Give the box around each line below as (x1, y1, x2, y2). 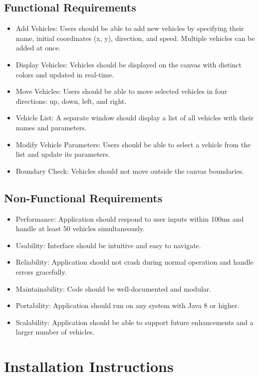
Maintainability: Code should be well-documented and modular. (15, 283, 212, 294)
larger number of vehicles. (15, 327, 95, 337)
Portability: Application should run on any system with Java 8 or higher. (15, 300, 240, 311)
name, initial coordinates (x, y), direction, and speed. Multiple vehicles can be (15, 32, 255, 43)
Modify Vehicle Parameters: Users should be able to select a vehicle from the (15, 139, 251, 149)
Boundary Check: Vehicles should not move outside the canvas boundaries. (15, 165, 245, 176)
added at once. (15, 42, 61, 53)
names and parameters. (15, 122, 87, 132)
